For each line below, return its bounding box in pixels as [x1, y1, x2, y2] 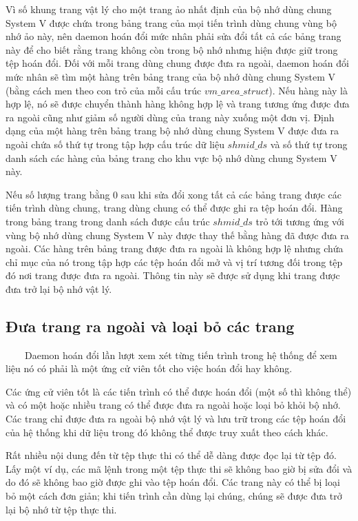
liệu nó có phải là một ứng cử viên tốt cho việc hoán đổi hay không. [6, 361, 293, 376]
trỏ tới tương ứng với [255, 214, 344, 228]
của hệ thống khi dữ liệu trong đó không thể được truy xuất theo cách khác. [6, 425, 328, 439]
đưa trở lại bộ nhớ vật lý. [6, 281, 112, 296]
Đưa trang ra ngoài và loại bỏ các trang [6, 315, 295, 336]
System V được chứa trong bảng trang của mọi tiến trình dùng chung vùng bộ [6, 15, 337, 30]
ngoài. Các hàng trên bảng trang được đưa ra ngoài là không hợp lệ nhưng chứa [6, 241, 344, 256]
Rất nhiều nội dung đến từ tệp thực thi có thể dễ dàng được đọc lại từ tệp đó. [6, 448, 337, 462]
